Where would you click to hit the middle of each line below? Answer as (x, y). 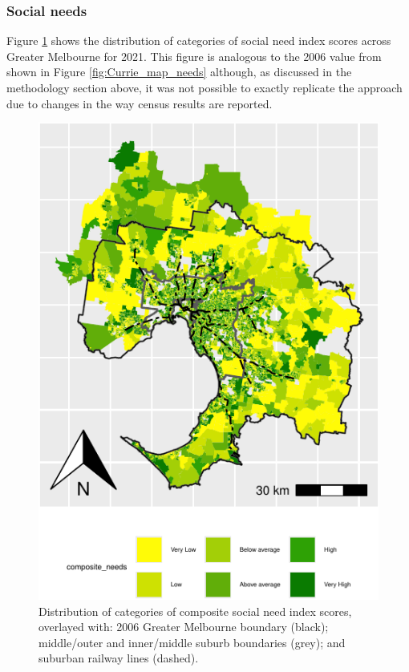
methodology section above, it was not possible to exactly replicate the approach (204, 87)
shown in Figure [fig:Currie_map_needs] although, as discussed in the (179, 72)
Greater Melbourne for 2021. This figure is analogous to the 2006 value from (194, 56)
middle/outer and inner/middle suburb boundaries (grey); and (192, 642)
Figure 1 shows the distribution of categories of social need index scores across (199, 40)
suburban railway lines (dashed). (119, 658)
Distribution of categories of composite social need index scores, (195, 611)
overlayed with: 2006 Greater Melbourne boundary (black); (184, 627)
